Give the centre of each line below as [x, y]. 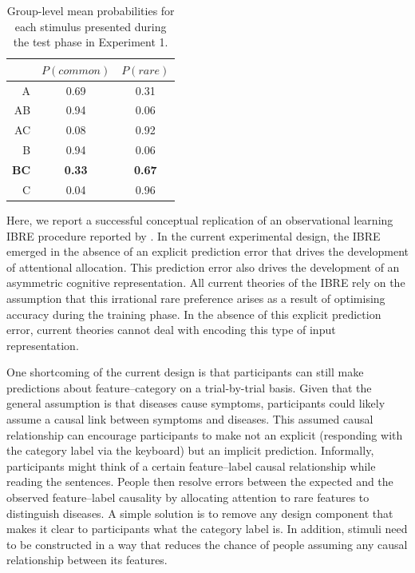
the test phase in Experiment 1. [91, 42]
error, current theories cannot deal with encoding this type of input [171, 330]
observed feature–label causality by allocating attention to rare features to [188, 497]
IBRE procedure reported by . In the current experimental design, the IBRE [194, 235]
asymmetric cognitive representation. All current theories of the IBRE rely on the [206, 283]
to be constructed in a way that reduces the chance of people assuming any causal [207, 544]
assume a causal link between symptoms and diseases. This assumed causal [190, 419]
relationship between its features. [87, 560]
